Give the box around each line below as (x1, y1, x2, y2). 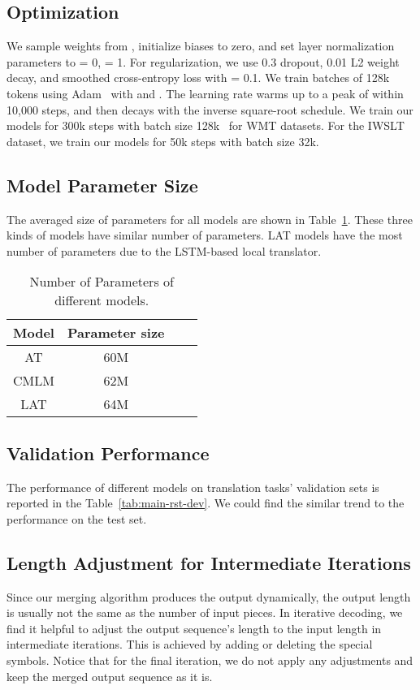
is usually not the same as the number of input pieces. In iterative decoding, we (6, 604, 403, 621)
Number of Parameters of (29, 272, 174, 291)
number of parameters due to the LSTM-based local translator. (6, 242, 322, 259)
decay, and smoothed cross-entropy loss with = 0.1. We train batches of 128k (6, 69, 390, 86)
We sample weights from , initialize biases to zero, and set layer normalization (6, 37, 395, 54)
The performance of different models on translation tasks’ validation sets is (6, 478, 379, 495)
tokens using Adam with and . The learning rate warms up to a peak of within (6, 84, 404, 101)
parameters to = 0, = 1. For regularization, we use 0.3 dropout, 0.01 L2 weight (6, 53, 400, 70)
